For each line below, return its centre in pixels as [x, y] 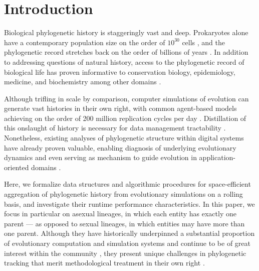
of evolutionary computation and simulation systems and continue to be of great [127, 243]
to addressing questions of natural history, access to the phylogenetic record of [124, 61]
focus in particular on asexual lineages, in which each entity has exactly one [120, 214]
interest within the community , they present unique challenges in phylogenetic [125, 253]
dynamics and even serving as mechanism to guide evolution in [100, 157]
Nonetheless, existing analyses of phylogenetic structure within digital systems [124, 138]
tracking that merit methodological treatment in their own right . [104, 263]
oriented [17, 167]
